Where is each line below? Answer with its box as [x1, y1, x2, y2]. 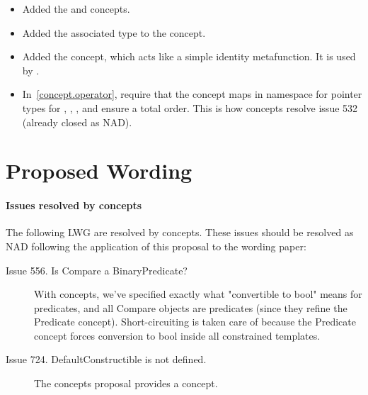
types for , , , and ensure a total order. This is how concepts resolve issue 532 [22, 100, 358, 115]
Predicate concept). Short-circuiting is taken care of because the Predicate [34, 314, 356, 329]
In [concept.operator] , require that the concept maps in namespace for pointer [22, 87, 362, 101]
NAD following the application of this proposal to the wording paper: [6, 238, 306, 253]
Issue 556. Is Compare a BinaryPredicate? [6, 262, 188, 277]
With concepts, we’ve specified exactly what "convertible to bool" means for [34, 286, 362, 301]
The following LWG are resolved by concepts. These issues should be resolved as [6, 225, 354, 240]
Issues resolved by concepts [6, 198, 142, 213]
